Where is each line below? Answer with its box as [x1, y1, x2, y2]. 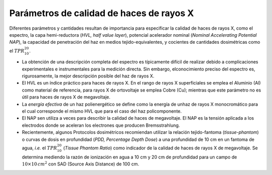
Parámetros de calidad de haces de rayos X [9, 8, 194, 19]
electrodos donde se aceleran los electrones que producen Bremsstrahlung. [22, 122, 180, 128]
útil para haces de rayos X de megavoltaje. [22, 94, 111, 100]
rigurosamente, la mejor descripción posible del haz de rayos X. [22, 73, 155, 79]
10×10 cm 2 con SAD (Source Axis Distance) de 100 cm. [22, 160, 140, 167]
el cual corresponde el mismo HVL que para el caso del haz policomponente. [22, 108, 182, 114]
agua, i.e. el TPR [22, 145, 57, 151]
